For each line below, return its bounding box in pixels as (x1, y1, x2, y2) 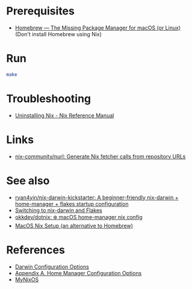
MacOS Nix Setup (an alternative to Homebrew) (14, 222, 134, 229)
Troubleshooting (6, 92, 91, 105)
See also (6, 173, 50, 187)
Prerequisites (6, 4, 75, 18)
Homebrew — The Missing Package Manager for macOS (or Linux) (14, 24, 181, 31)
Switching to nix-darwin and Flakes (14, 207, 102, 214)
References (6, 243, 65, 256)
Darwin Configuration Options (14, 263, 89, 270)
